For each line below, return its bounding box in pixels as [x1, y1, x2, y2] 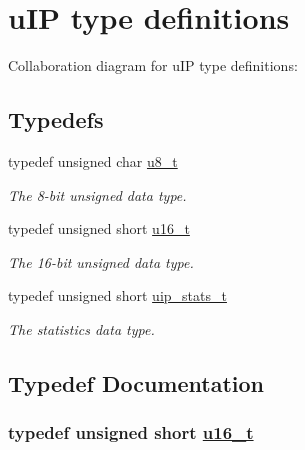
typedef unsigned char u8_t [8, 150, 178, 171]
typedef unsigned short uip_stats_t [8, 285, 227, 306]
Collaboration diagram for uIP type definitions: [8, 55, 298, 76]
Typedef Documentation [8, 367, 264, 398]
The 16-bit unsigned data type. [8, 251, 194, 272]
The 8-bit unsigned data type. [8, 184, 187, 205]
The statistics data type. [8, 318, 155, 339]
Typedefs [8, 104, 104, 135]
